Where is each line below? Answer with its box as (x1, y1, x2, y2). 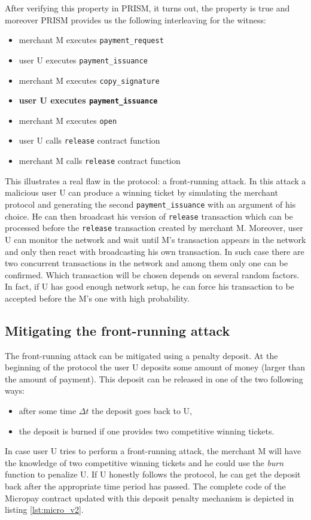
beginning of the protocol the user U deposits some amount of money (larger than (5, 361, 306, 373)
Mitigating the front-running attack (5, 321, 230, 339)
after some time (19, 405, 77, 417)
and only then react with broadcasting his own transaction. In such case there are (5, 245, 304, 257)
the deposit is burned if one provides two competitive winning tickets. (19, 424, 275, 437)
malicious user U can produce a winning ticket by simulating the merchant (5, 186, 278, 199)
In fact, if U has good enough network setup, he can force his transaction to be (5, 280, 294, 293)
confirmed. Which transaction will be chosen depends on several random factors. (5, 268, 300, 281)
